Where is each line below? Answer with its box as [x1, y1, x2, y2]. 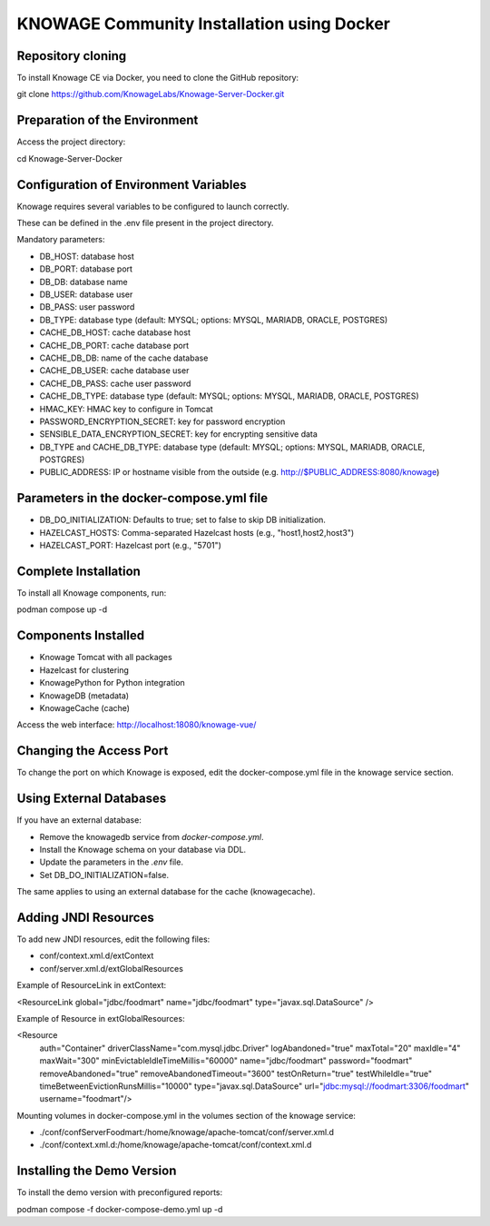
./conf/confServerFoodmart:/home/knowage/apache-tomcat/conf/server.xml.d [39, 1127, 335, 1138]
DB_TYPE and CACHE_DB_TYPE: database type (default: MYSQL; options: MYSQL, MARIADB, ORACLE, [39, 441, 426, 452]
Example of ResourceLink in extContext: [16, 980, 167, 991]
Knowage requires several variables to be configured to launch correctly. [16, 201, 289, 212]
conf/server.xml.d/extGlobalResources [39, 963, 183, 974]
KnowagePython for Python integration [39, 677, 185, 688]
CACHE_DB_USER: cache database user [39, 365, 190, 376]
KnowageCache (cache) [39, 702, 131, 713]
